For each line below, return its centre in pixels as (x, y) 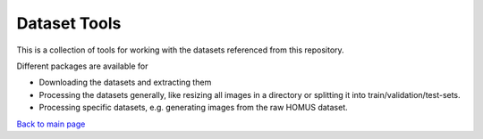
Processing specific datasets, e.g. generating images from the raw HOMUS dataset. (193, 108)
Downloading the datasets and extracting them (125, 82)
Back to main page (51, 124)
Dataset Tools (69, 23)
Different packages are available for (82, 66)
